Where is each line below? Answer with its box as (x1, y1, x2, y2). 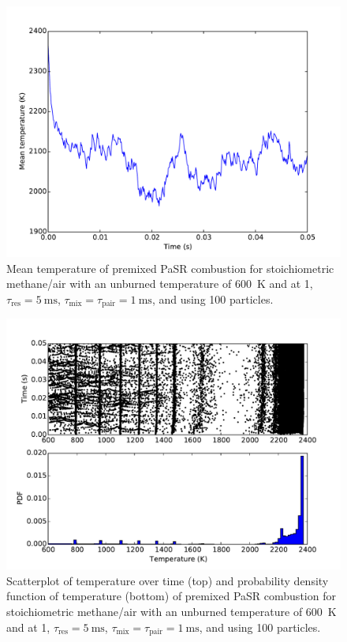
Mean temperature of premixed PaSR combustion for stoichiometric (6, 259, 334, 276)
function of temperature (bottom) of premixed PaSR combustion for (6, 588, 336, 604)
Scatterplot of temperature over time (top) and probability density (6, 572, 329, 588)
